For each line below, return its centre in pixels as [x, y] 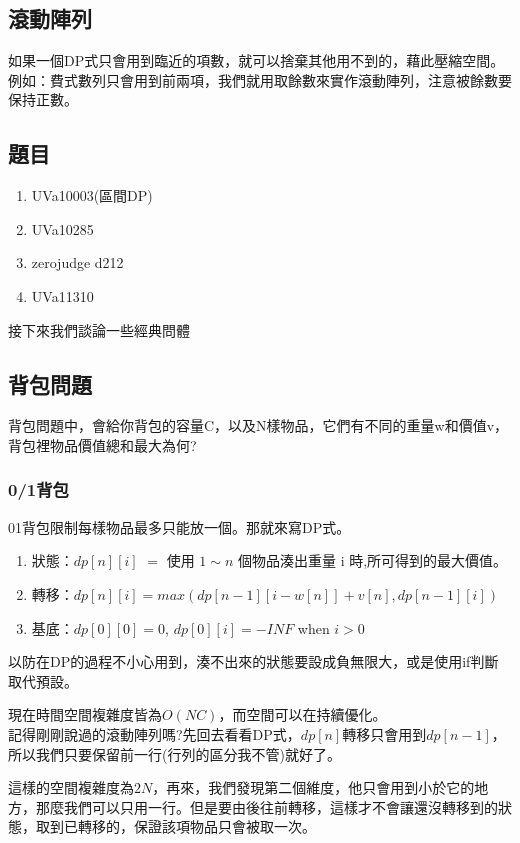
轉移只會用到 [384, 733]
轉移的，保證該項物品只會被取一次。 [196, 826]
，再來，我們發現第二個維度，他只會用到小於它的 [313, 787]
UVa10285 [62, 228]
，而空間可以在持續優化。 [302, 714]
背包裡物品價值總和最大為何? [102, 444]
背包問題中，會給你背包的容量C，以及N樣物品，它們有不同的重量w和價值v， [258, 425]
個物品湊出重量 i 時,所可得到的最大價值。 [372, 560]
